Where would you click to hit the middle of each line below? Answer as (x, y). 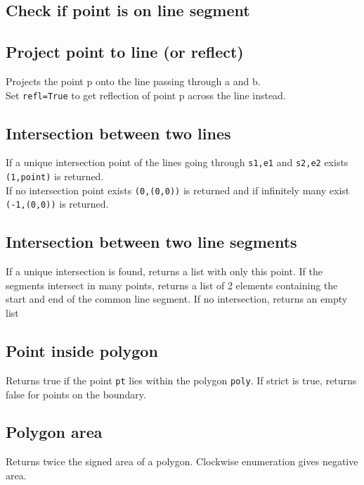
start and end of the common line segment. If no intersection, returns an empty (177, 299)
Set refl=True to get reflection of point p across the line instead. (146, 95)
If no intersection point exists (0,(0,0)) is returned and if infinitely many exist (178, 190)
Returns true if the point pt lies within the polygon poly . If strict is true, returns (181, 380)
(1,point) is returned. (55, 176)
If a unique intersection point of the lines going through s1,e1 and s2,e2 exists (177, 162)
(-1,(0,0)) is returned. (57, 204)
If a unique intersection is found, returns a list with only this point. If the (164, 271)
